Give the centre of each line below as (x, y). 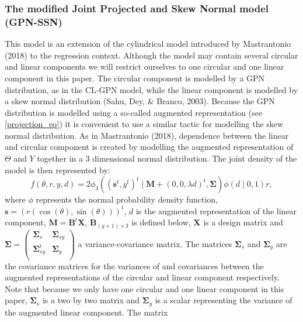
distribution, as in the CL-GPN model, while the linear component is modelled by (151, 89)
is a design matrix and (243, 222)
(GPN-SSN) (34, 21)
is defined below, (161, 222)
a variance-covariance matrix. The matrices (155, 243)
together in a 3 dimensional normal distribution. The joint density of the (167, 158)
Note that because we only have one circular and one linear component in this (144, 288)
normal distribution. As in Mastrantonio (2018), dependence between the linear (147, 135)
